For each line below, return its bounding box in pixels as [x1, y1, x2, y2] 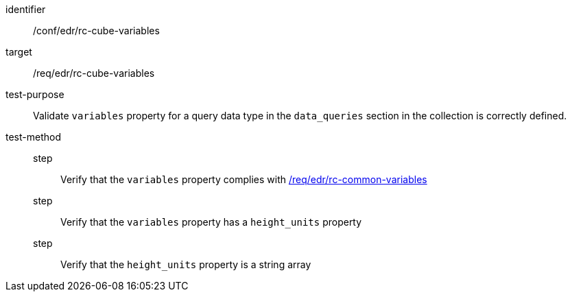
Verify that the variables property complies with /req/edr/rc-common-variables [60, 174, 427, 185]
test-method [5, 131, 61, 143]
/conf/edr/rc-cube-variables [33, 25, 160, 36]
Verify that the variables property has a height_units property [60, 216, 362, 228]
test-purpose [5, 88, 64, 100]
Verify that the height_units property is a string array [60, 259, 311, 270]
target [5, 46, 32, 58]
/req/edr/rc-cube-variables [33, 67, 155, 79]
